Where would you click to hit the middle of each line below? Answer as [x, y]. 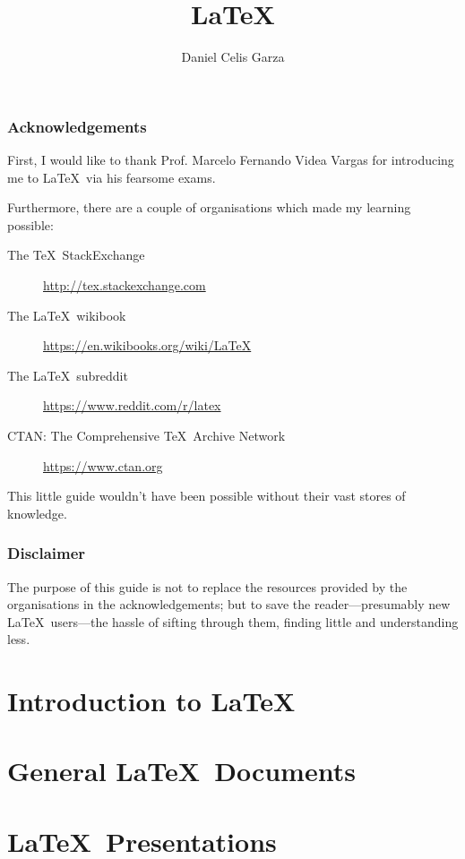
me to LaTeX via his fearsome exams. [112, 177]
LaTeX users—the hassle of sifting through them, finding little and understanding [233, 621]
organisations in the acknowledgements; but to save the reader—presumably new [229, 604]
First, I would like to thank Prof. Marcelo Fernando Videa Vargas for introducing [231, 160]
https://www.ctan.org [103, 465]
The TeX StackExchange [76, 255]
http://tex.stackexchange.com [125, 284]
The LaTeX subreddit [68, 375]
